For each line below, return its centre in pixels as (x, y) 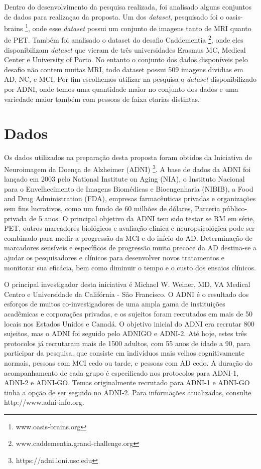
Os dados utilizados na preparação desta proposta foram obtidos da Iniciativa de (128, 157)
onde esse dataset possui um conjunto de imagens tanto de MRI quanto (142, 28)
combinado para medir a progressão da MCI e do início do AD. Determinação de (128, 238)
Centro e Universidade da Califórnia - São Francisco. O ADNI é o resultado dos (126, 294)
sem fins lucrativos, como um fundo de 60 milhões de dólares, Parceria (112, 208)
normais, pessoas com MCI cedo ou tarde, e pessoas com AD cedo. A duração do (128, 362)
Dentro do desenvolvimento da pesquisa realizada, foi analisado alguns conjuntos (128, 7)
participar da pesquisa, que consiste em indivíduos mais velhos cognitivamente (124, 353)
